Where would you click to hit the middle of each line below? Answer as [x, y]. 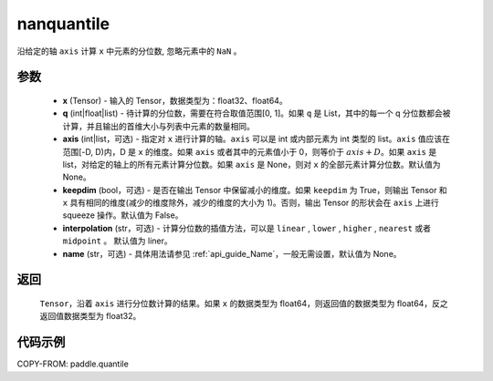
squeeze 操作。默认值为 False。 [123, 215]
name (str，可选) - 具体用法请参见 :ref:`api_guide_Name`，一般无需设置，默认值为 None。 [232, 253]
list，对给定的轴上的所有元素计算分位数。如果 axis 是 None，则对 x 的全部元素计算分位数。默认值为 [252, 164]
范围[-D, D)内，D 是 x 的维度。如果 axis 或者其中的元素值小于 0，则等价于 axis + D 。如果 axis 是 [250, 151]
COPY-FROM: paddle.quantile [73, 364]
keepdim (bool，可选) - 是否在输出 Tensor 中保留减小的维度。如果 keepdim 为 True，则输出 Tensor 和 [255, 190]
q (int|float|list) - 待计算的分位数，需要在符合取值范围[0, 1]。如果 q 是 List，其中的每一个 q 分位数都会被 [257, 113]
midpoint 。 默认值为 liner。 [117, 241]
